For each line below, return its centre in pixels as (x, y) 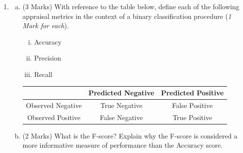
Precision (48, 58)
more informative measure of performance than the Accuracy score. (122, 145)
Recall (43, 74)
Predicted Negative (121, 93)
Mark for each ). (46, 25)
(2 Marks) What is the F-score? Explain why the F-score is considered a (130, 135)
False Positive (192, 105)
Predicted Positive (192, 93)
